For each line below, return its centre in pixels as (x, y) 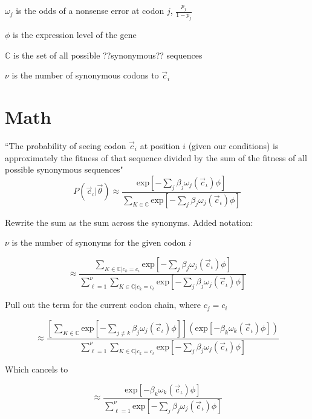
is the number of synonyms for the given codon (99, 242)
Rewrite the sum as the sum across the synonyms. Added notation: (129, 222)
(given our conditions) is (233, 145)
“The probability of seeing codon (66, 145)
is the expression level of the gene (75, 35)
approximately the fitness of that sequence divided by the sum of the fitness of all (156, 157)
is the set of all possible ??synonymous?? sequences (108, 55)
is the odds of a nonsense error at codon (90, 11)
